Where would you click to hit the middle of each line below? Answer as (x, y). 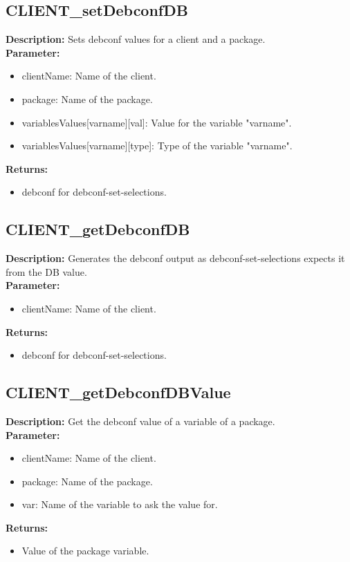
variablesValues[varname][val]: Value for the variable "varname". (157, 122)
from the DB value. (46, 271)
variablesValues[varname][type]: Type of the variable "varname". (157, 146)
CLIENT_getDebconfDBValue (118, 392)
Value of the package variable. (85, 551)
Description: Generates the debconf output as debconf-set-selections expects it (175, 258)
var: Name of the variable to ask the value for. (120, 504)
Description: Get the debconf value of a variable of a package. (140, 421)
